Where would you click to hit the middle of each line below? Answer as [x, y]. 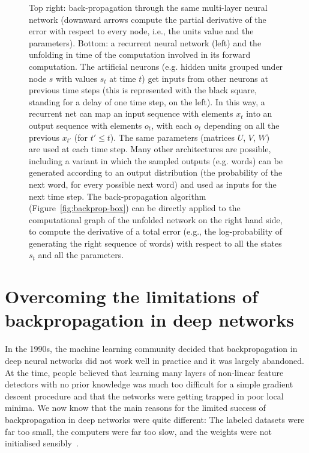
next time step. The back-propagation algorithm [118, 196]
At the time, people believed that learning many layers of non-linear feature [144, 372]
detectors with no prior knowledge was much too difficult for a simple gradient [149, 384]
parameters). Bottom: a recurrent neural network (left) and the [145, 42]
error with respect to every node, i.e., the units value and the [141, 31]
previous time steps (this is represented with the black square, [143, 90]
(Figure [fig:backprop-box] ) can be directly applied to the [135, 208]
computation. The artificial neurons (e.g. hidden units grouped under [156, 66]
